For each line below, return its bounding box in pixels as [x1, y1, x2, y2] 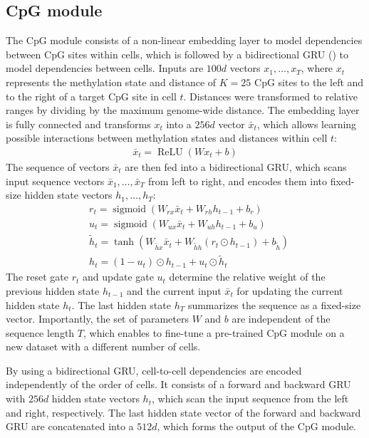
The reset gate [6, 269, 68, 284]
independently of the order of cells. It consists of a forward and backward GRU [6, 377, 351, 392]
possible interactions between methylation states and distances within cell [6, 130, 328, 145]
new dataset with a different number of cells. [6, 339, 201, 354]
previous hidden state [6, 283, 100, 298]
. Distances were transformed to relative [183, 88, 358, 103]
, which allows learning [256, 116, 357, 131]
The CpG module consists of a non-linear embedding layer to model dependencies [6, 33, 363, 48]
